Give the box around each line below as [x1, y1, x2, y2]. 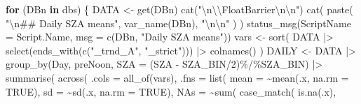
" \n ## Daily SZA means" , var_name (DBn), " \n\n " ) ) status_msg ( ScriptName [6, 15, 351, 30]
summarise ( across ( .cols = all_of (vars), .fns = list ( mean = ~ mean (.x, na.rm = [6, 70, 349, 84]
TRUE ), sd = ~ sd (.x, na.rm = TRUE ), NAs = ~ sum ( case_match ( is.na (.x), [6, 84, 336, 98]
